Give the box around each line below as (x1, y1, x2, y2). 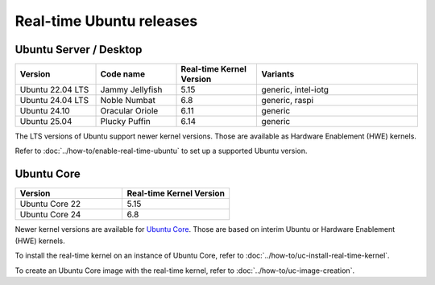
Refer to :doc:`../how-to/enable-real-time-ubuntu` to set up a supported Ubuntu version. (14, 146, 308, 156)
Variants (261, 68, 295, 80)
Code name (100, 68, 145, 80)
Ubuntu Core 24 (19, 209, 81, 221)
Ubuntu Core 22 (19, 198, 81, 209)
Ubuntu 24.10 (19, 105, 70, 117)
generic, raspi (261, 95, 314, 106)
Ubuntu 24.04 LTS (19, 95, 89, 106)
